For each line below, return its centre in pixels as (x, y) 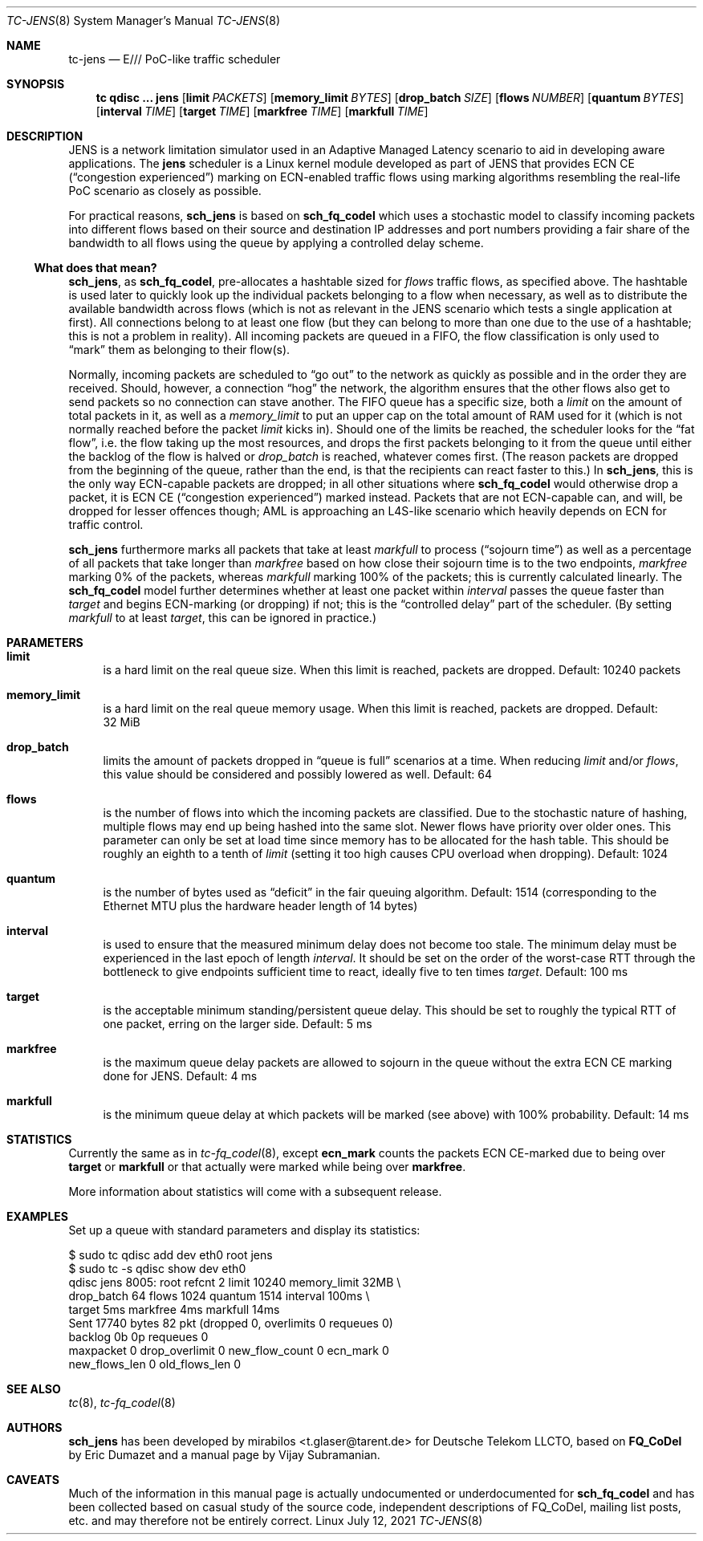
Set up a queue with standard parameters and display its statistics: (244, 1230)
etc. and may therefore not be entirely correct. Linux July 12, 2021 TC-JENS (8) (276, 1521)
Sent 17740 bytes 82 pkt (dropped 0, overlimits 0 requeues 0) (231, 1323)
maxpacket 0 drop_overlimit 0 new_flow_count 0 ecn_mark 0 (229, 1350)
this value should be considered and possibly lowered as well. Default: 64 (297, 774)
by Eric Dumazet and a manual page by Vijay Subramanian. (224, 1455)
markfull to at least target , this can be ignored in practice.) (222, 618)
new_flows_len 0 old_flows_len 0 (155, 1364)
